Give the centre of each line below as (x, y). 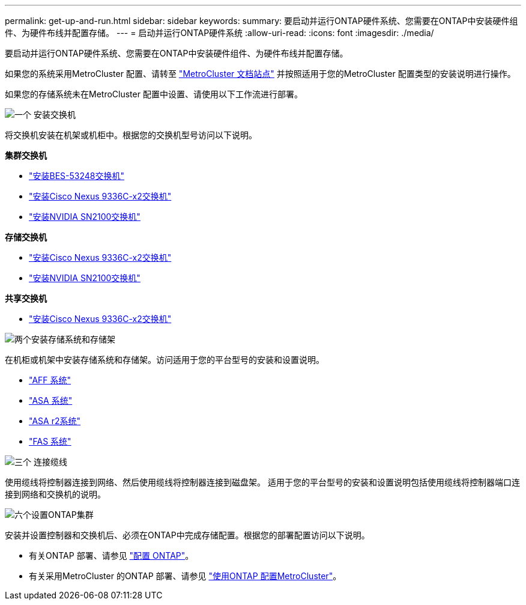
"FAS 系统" (50, 441)
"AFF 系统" (50, 380)
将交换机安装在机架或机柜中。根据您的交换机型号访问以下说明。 (131, 135)
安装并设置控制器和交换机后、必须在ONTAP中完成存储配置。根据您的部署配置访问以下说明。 (187, 535)
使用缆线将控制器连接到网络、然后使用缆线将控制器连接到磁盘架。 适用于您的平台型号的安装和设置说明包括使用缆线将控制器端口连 (262, 482)
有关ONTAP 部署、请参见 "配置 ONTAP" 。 (111, 555)
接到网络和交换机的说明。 (55, 494)
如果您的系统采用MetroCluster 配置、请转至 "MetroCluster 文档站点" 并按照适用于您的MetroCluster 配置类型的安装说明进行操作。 (260, 74)
